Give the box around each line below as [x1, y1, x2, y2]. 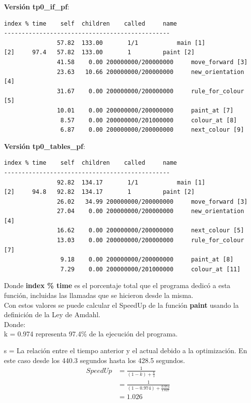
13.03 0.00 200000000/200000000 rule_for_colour [57, 237, 244, 244]
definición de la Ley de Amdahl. [4, 309, 101, 320]
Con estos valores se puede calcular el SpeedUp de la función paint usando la [4, 299, 239, 310]
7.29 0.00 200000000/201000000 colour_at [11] [60, 265, 241, 273]
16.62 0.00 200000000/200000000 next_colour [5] [57, 227, 244, 234]
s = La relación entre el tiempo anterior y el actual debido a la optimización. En [4, 345, 247, 355]
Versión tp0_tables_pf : [4, 141, 85, 151]
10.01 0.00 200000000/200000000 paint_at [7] [57, 107, 234, 114]
